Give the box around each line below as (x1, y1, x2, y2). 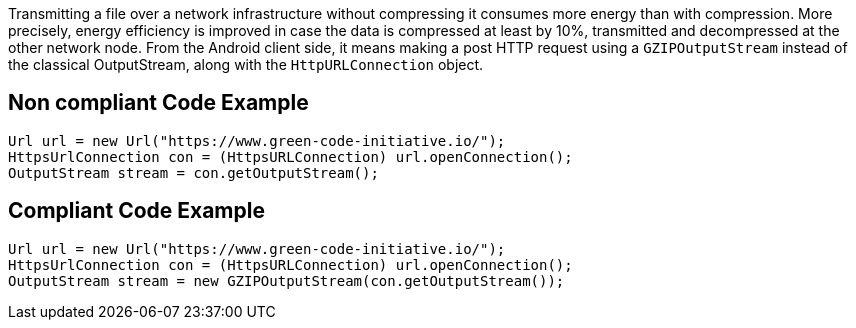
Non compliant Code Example (8, 90, 309, 116)
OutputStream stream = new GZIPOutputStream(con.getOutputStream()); (8, 272, 565, 289)
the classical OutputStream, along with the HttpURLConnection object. (8, 56, 484, 73)
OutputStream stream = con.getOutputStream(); (8, 164, 379, 181)
